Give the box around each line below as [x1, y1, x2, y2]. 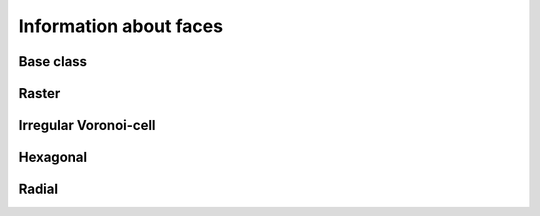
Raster [18, 85, 61, 102]
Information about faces [18, 15, 224, 37]
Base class [18, 53, 88, 70]
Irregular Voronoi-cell [18, 117, 156, 134]
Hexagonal [18, 149, 88, 166]
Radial [18, 181, 59, 198]
